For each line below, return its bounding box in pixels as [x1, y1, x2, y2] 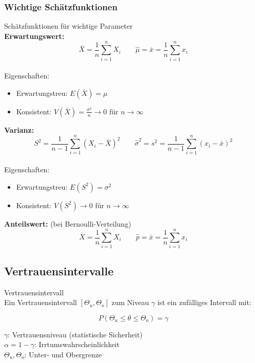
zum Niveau [111, 297, 149, 308]
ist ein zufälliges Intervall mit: [157, 297, 251, 308]
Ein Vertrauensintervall [4, 297, 77, 308]
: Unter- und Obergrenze [24, 349, 102, 359]
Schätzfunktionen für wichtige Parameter [4, 21, 133, 31]
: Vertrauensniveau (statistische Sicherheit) [8, 329, 143, 339]
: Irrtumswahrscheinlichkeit [34, 339, 120, 350]
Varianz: [4, 124, 34, 135]
